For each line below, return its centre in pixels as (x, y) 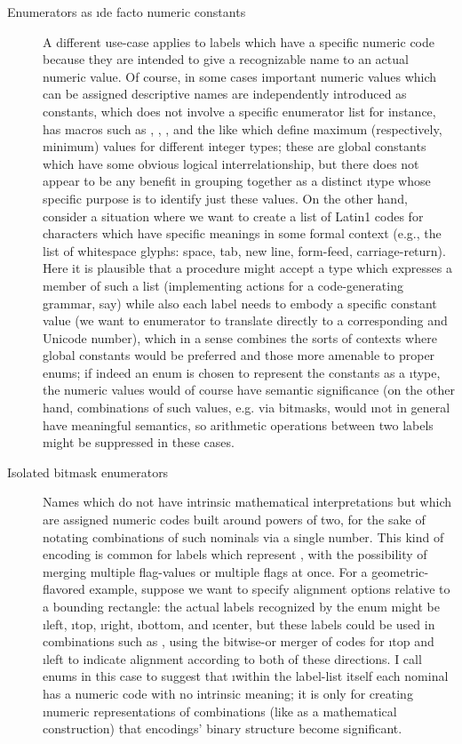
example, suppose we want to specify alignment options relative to (270, 589)
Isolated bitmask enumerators (88, 472)
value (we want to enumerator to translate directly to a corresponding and (245, 320)
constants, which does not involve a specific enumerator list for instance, (239, 111)
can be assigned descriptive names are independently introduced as (225, 94)
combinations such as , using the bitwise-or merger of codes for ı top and (239, 641)
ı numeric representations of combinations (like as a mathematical (220, 711)
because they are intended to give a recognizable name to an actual (226, 59)
